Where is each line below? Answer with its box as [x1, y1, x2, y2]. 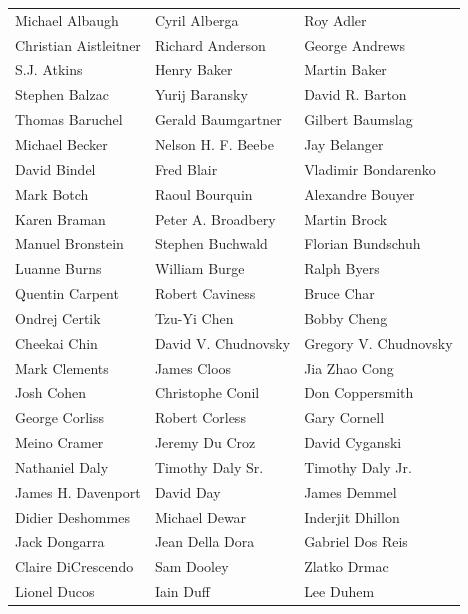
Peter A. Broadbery [154, 208, 276, 229]
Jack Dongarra [15, 531, 105, 552]
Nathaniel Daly [15, 456, 109, 477]
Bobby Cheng [304, 307, 388, 328]
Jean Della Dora [154, 531, 255, 552]
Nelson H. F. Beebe [154, 133, 274, 154]
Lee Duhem [304, 581, 375, 602]
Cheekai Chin [15, 332, 98, 353]
